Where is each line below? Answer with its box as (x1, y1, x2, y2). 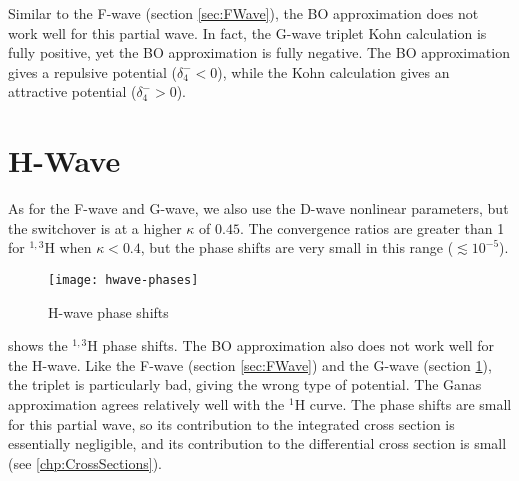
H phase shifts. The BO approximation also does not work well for (87, 335, 494, 356)
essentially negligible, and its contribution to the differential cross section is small (8, 433, 507, 454)
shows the (8, 335, 68, 356)
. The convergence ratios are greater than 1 (239, 217, 505, 238)
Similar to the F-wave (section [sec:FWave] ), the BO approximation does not (8, 3, 479, 23)
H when (44, 237, 92, 258)
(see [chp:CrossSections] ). (8, 452, 162, 473)
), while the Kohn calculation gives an (217, 61, 450, 82)
